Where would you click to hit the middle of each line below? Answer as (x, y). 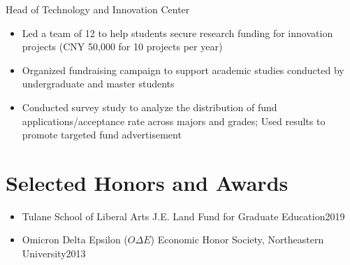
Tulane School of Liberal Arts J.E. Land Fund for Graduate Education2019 (183, 216)
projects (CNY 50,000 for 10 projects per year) (122, 46)
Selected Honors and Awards (147, 182)
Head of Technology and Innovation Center (98, 9)
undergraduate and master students (98, 84)
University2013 (54, 253)
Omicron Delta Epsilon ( (75, 239)
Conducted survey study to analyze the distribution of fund (150, 107)
